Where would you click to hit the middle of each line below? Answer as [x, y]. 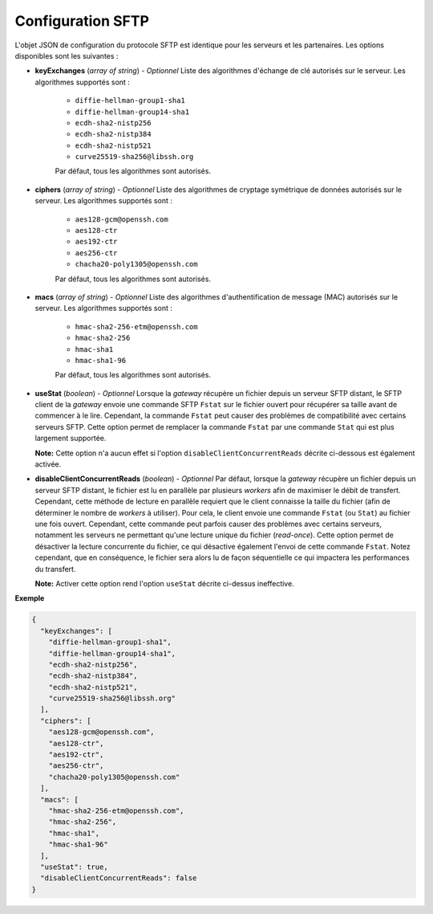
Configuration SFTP [82, 21]
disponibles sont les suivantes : [67, 55]
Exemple [30, 598]
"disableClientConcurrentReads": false [119, 878]
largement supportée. [71, 439]
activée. [48, 464]
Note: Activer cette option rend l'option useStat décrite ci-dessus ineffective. [164, 583]
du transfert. [55, 569]
